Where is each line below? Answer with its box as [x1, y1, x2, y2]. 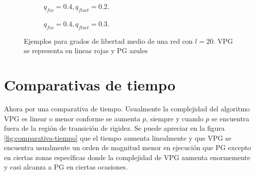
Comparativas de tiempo [4, 74, 176, 94]
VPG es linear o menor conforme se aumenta [4, 113, 140, 123]
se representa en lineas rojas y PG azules [24, 45, 148, 56]
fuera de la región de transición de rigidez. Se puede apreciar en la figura [4, 123, 225, 133]
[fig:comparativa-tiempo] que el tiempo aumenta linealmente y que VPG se [4, 132, 232, 143]
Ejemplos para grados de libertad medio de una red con [24, 35, 193, 46]
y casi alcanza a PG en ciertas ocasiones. [4, 162, 128, 172]
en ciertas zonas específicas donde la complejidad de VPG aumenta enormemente [4, 152, 251, 162]
